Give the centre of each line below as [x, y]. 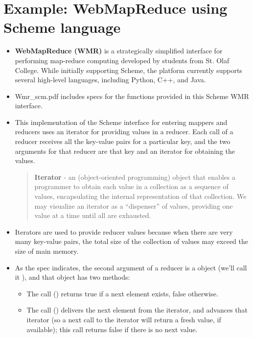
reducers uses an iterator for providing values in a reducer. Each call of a [124, 132]
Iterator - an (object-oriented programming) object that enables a [135, 177]
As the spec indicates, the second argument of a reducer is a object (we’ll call [131, 267]
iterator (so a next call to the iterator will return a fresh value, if [124, 319]
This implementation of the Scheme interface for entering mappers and [121, 122]
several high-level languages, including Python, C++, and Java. [110, 80]
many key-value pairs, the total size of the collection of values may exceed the [131, 241]
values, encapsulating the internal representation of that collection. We [140, 196]
